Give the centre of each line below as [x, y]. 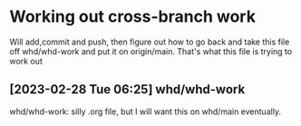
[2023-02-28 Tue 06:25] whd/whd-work [127, 89]
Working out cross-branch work [133, 17]
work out [26, 61]
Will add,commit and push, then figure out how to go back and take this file [150, 42]
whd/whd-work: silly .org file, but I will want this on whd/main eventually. [146, 111]
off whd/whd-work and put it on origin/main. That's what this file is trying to [151, 51]
